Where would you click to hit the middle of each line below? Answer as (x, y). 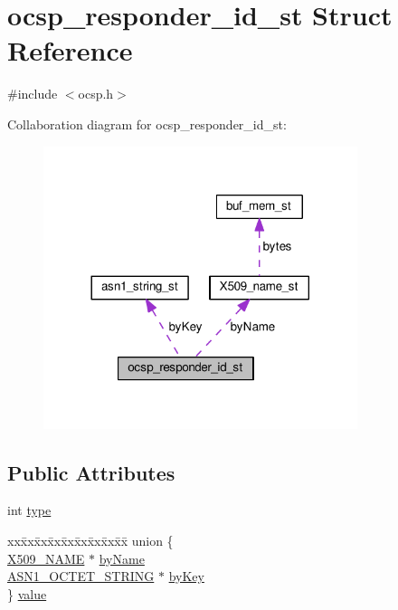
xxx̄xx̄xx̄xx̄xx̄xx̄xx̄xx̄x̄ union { (90, 540)
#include (33, 94)
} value (27, 593)
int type (29, 510)
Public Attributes (91, 472)
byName (122, 558)
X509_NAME (46, 558)
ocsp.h (96, 94)
